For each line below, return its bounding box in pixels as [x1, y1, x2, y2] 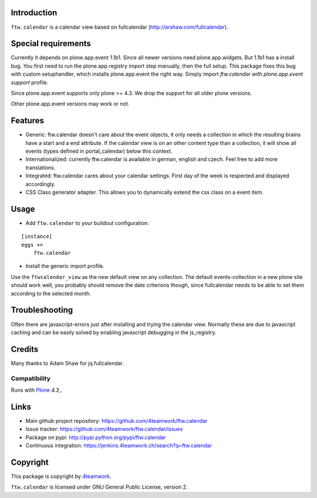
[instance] [21, 233, 53, 240]
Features [11, 116, 44, 126]
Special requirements [11, 39, 91, 49]
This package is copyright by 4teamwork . [11, 473, 112, 480]
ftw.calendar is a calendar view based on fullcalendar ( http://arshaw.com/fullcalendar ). [11, 23, 228, 31]
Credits [11, 344, 39, 354]
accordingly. [25, 180, 56, 187]
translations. [25, 164, 56, 171]
